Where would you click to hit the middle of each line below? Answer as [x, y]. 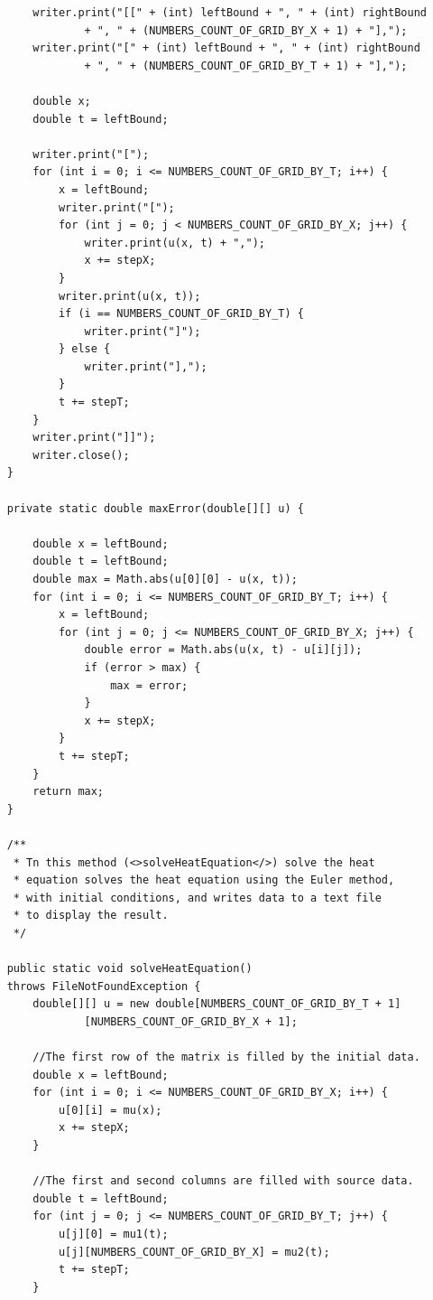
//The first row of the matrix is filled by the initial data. [226, 1057]
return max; [69, 792]
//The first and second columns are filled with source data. [223, 1181]
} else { [84, 349]
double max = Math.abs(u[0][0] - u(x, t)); [165, 579]
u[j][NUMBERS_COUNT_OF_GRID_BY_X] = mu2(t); [194, 1252]
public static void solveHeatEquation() [129, 969]
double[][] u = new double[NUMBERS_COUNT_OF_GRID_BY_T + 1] [217, 1004]
